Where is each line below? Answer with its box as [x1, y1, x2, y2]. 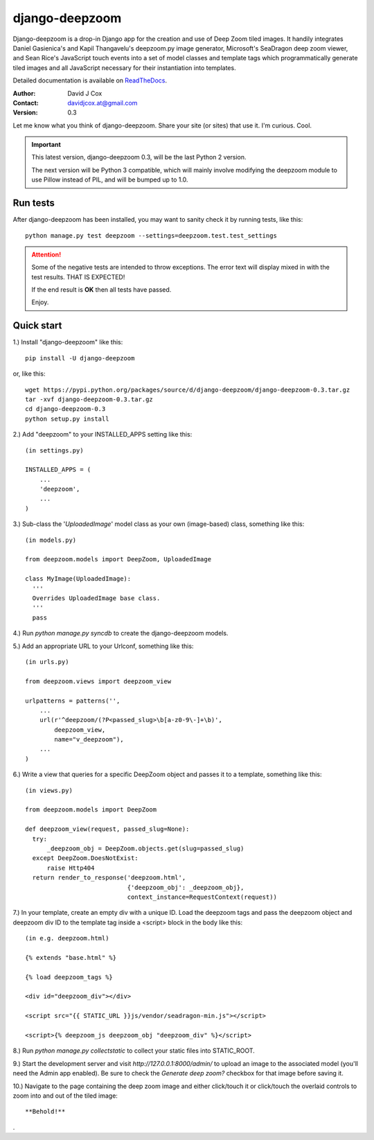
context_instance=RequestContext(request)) [127, 893, 277, 901]
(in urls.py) [25, 658, 69, 665]
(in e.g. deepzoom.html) [25, 934, 109, 942]
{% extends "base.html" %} [25, 954, 117, 961]
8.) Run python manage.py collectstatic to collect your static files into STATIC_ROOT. [12, 1046, 256, 1055]
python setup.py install [25, 414, 109, 423]
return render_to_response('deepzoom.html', [32, 874, 186, 882]
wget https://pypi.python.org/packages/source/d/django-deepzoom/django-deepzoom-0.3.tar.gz [25, 385, 350, 394]
